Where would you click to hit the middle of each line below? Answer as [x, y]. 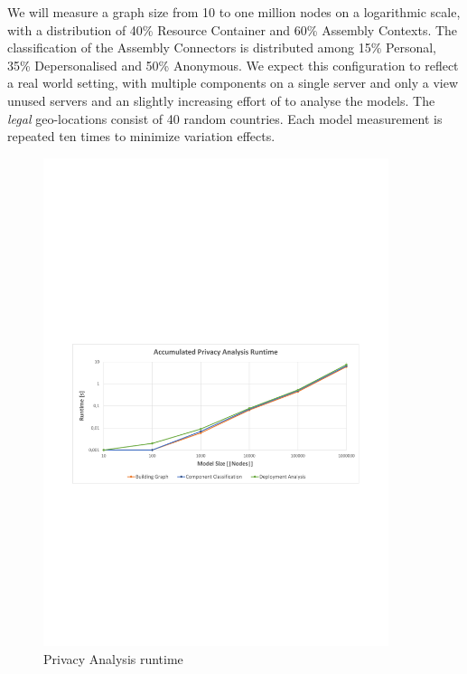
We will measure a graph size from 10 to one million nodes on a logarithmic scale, [234, 12]
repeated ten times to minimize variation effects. [141, 136]
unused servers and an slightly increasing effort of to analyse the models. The [221, 100]
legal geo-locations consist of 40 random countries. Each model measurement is [225, 118]
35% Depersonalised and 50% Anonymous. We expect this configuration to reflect [233, 65]
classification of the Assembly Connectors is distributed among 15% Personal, [222, 47]
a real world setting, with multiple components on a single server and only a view [233, 83]
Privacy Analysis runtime [113, 659]
